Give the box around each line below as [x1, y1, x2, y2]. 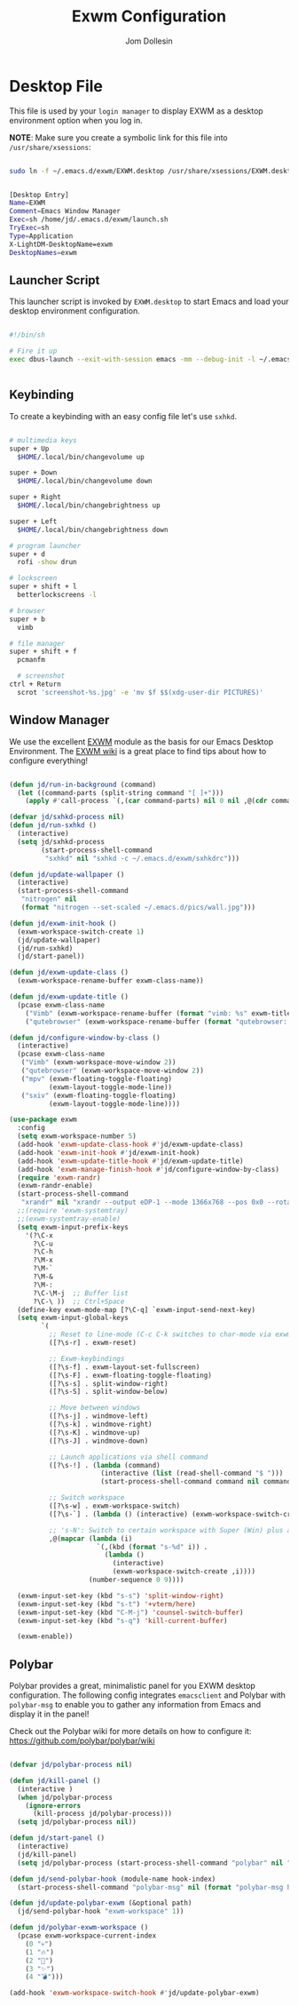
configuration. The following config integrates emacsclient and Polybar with [9, 1690, 286, 1700]
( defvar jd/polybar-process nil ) [9, 1761, 133, 1770]
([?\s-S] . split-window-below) [48, 1388, 169, 1397]
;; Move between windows [48, 1404, 141, 1413]
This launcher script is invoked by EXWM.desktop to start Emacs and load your [9, 296, 289, 307]
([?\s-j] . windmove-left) [48, 1412, 149, 1421]
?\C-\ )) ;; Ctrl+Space [32, 1297, 125, 1306]
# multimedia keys [9, 435, 77, 445]
